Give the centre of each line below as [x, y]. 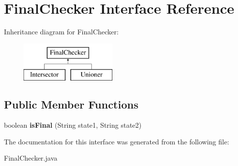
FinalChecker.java [31, 158]
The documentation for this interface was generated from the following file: [117, 141]
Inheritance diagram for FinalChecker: [61, 32]
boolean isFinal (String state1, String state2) [73, 125]
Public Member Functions [71, 104]
